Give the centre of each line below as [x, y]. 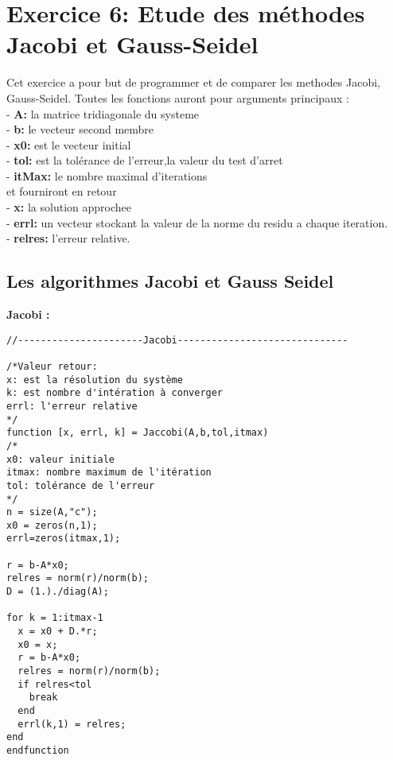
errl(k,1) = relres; [72, 724]
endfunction [38, 750]
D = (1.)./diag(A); [58, 592]
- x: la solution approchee [69, 207]
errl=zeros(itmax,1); [64, 539]
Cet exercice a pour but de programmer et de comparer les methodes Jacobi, [193, 82]
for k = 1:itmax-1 [55, 618]
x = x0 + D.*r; [58, 632]
